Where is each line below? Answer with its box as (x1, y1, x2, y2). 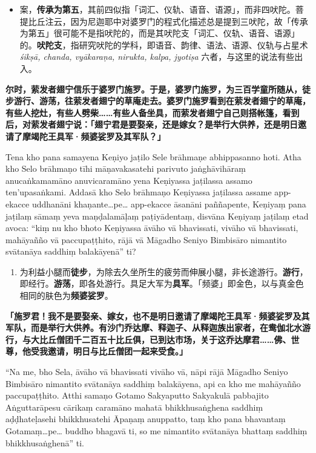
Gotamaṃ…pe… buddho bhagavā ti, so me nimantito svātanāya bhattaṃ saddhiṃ (5, 425, 308, 437)
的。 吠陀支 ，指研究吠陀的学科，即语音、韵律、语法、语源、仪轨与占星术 (19, 38, 308, 51)
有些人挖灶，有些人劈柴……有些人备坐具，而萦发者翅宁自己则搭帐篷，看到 (5, 106, 300, 119)
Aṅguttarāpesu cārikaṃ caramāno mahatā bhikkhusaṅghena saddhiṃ (5, 400, 263, 413)
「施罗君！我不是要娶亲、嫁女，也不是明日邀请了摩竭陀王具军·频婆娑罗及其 (5, 309, 310, 322)
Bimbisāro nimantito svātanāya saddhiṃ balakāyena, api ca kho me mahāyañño (5, 377, 301, 389)
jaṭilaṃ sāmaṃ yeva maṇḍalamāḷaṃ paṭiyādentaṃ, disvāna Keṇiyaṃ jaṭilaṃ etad (5, 209, 309, 222)
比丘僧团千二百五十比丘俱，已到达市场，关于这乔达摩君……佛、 (39, 333, 291, 345)
